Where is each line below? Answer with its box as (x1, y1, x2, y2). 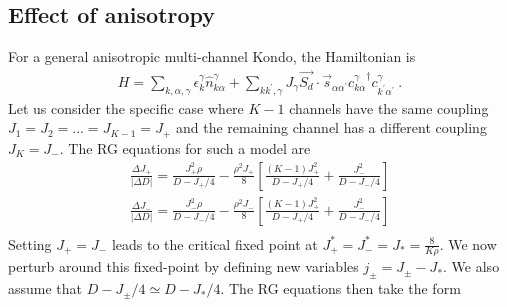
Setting (8, 233, 52, 254)
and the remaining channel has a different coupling (175, 117, 487, 138)
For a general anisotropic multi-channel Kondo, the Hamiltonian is (8, 46, 416, 67)
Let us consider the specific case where (8, 97, 244, 118)
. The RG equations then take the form (220, 278, 461, 299)
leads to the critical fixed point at (111, 233, 318, 254)
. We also (443, 256, 500, 277)
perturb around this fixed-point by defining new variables (8, 256, 359, 277)
